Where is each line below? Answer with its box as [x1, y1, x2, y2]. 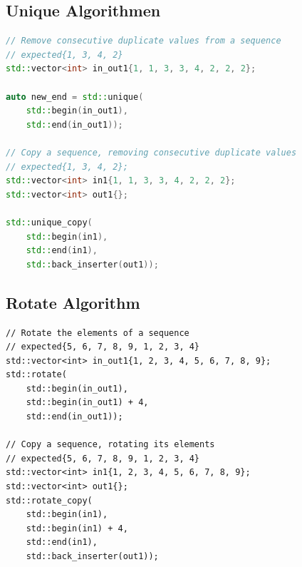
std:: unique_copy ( [6, 217, 93, 228]
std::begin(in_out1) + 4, [26, 397, 149, 408]
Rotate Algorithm [6, 291, 140, 313]
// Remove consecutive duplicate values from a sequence [6, 36, 281, 46]
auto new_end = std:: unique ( [6, 91, 144, 102]
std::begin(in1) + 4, [26, 523, 128, 533]
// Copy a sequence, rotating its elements [6, 439, 215, 450]
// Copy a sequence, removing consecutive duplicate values [6, 147, 297, 158]
